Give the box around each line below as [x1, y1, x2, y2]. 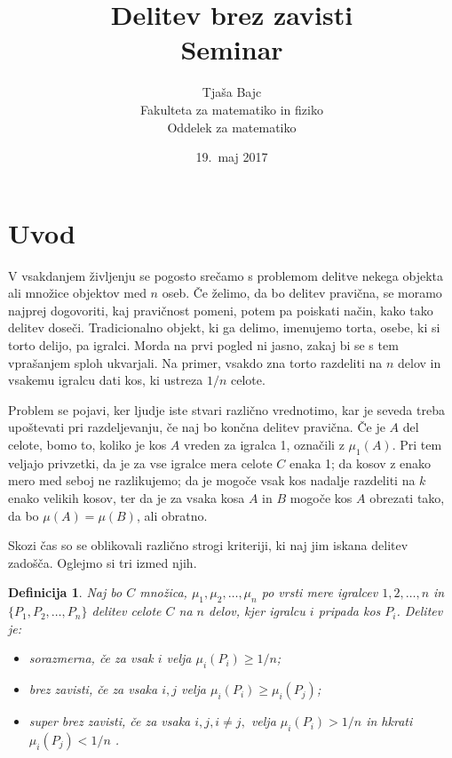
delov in [398, 353, 441, 371]
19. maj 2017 [195, 148, 268, 166]
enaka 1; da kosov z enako [289, 453, 432, 472]
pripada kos [318, 602, 381, 620]
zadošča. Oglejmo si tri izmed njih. [8, 553, 197, 571]
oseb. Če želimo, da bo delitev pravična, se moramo [162, 283, 442, 302]
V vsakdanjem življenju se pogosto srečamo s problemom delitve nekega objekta [8, 266, 444, 284]
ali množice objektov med [8, 283, 147, 302]
